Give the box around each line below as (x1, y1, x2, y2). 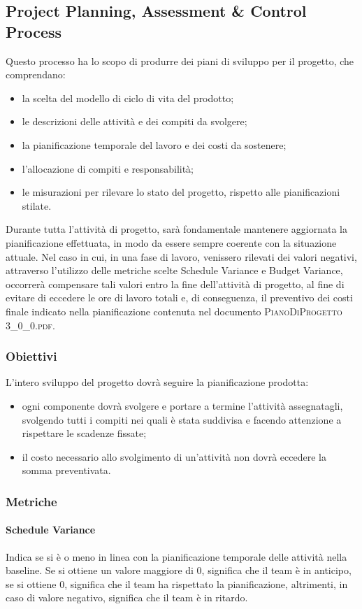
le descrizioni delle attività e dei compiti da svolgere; (22, 114, 247, 129)
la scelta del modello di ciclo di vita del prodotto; (22, 90, 234, 105)
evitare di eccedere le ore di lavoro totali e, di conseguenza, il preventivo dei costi (6, 290, 353, 305)
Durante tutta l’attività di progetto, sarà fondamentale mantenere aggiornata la (6, 222, 347, 236)
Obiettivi (6, 348, 57, 365)
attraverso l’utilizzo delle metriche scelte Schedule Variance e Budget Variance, (6, 263, 343, 278)
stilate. (22, 198, 52, 213)
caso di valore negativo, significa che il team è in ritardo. (6, 590, 248, 605)
